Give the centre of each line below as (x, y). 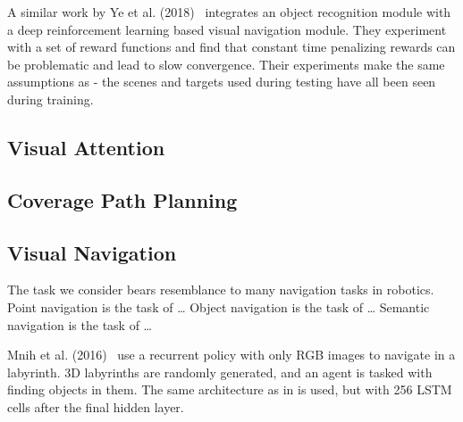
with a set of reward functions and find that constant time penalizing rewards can (231, 47)
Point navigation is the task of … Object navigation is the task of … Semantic (219, 306)
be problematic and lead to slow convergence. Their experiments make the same (226, 64)
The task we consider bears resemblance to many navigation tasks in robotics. (221, 290)
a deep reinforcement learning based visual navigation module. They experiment (227, 29)
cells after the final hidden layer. (96, 406)
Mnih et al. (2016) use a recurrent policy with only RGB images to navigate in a (231, 355)
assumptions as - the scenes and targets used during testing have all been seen (222, 82)
